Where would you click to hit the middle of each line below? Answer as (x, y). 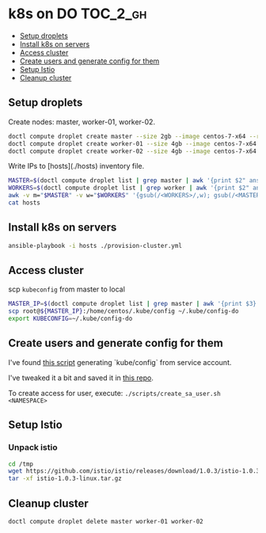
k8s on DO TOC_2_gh (78, 14)
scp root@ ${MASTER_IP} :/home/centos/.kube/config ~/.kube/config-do (123, 311)
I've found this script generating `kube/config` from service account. (120, 362)
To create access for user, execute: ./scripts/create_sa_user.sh (114, 393)
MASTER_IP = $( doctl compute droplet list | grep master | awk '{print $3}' (134, 304)
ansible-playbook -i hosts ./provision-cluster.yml (95, 246)
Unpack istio (33, 447)
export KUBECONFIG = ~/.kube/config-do (70, 319)
